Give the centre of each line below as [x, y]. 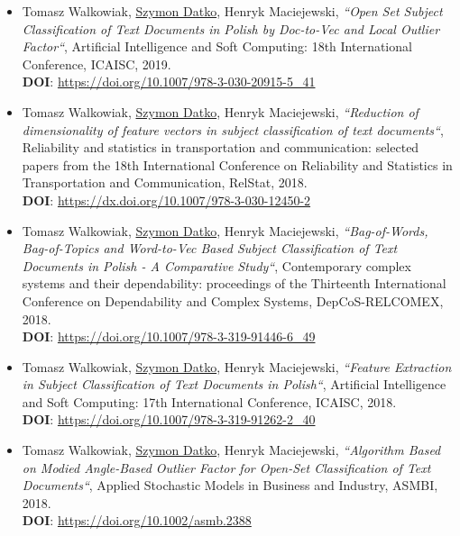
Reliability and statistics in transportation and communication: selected [221, 147]
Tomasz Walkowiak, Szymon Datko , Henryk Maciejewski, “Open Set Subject [232, 11]
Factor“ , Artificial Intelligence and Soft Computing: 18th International [217, 46]
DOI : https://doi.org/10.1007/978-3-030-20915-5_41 [169, 82]
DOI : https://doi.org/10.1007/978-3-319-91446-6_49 [169, 336]
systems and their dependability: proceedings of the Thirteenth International [234, 283]
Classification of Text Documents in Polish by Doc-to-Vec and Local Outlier [231, 28]
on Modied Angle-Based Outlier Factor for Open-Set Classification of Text [226, 467]
